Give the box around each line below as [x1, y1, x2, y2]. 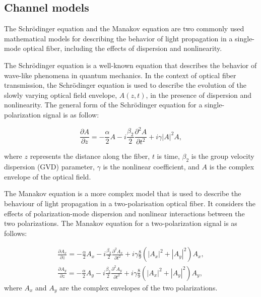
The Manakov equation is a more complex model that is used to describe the [4, 188, 241, 199]
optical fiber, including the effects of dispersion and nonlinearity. [23, 43, 222, 53]
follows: [4, 227, 27, 238]
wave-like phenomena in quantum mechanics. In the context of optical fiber [4, 70, 236, 80]
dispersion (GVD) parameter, [4, 161, 95, 172]
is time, [157, 151, 180, 161]
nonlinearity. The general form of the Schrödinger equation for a [4, 99, 203, 110]
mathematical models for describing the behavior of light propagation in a [4, 33, 233, 43]
